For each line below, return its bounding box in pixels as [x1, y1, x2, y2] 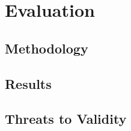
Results [5, 74, 52, 93]
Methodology [5, 38, 88, 57]
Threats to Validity [5, 109, 127, 128]
